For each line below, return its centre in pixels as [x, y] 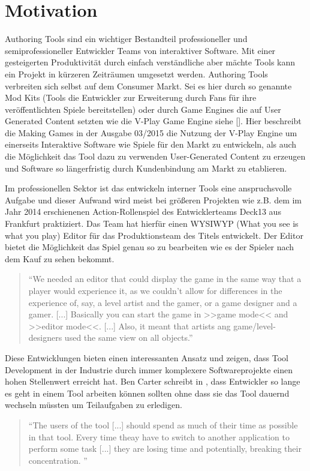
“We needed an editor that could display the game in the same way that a [165, 279]
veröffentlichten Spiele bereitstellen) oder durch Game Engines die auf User [143, 109]
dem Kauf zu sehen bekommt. [60, 258]
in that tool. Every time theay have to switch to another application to [159, 436]
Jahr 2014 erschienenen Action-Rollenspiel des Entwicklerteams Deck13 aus [143, 211]
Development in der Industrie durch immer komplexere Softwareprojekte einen [149, 369]
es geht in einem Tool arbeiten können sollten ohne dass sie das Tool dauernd [147, 393]
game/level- [255, 325]
